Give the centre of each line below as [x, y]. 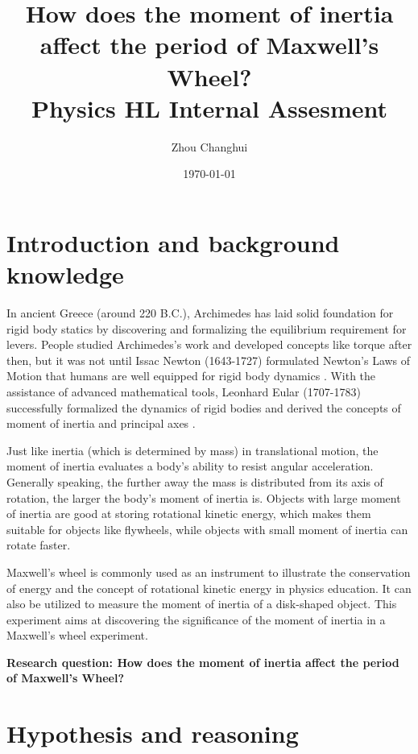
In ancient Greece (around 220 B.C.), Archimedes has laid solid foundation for [200, 313]
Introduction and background [173, 242]
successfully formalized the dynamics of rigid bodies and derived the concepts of [204, 407]
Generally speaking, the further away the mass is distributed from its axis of [195, 481]
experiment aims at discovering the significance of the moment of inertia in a [196, 619]
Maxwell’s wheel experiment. [77, 635]
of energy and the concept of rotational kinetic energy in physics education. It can [209, 588]
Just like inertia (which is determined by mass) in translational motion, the [192, 450]
